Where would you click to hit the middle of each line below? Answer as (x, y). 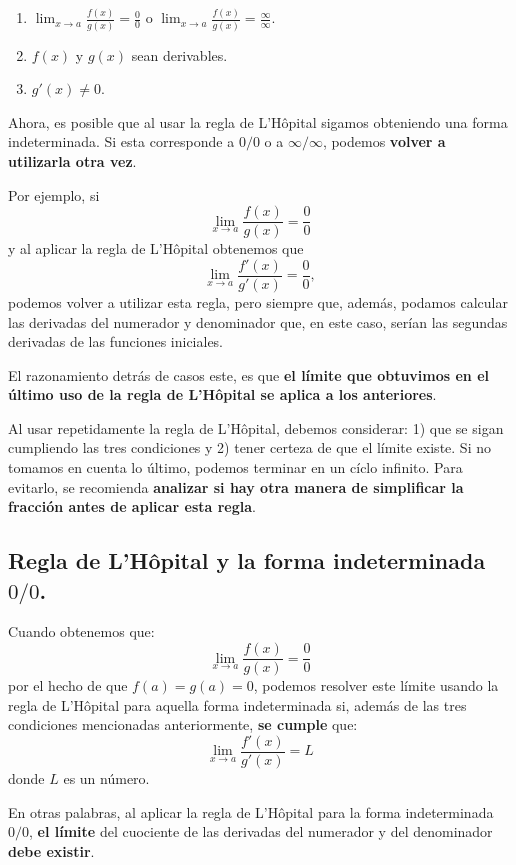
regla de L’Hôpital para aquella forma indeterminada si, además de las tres (237, 704)
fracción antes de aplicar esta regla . (132, 506)
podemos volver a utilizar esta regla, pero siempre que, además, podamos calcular (258, 301)
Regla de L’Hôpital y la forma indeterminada (247, 560)
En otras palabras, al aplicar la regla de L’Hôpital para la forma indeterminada (251, 811)
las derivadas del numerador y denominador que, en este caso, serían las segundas (258, 321)
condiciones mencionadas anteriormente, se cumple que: (183, 724)
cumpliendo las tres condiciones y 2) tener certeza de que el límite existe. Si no (249, 447)
